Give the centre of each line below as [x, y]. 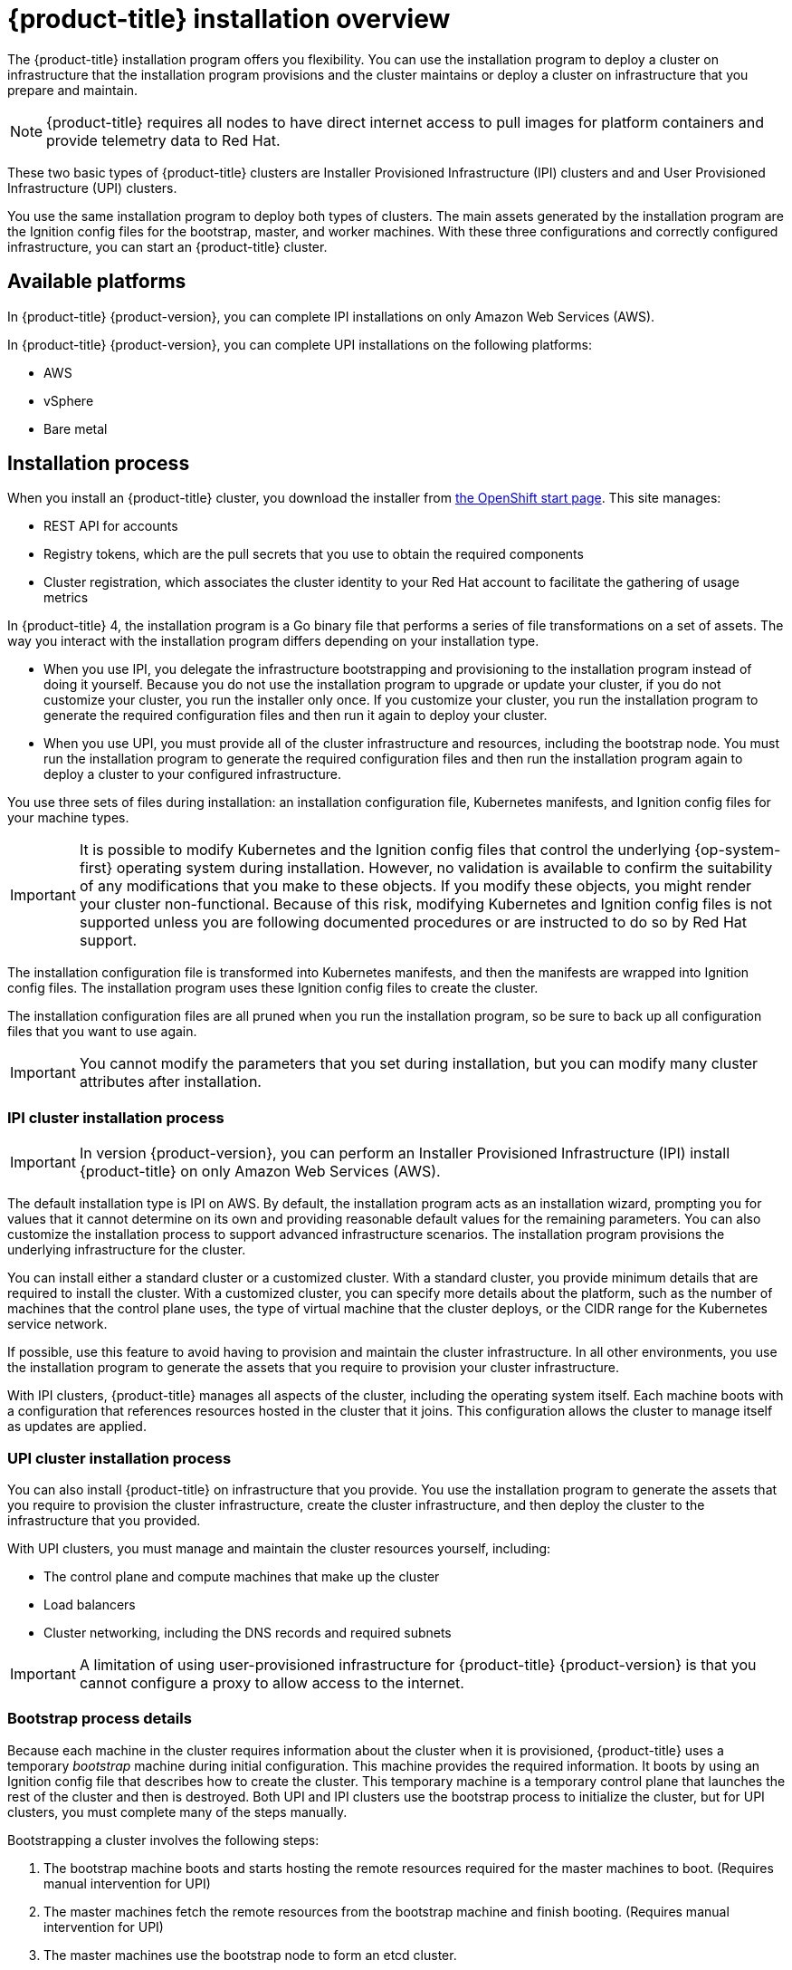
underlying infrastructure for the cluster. [127, 1250]
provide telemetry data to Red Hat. [163, 140]
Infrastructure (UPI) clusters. [92, 187]
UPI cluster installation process [119, 1458]
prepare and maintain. [73, 90]
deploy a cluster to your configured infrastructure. [192, 774]
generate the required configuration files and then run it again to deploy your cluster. [296, 716]
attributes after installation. [170, 1082]
